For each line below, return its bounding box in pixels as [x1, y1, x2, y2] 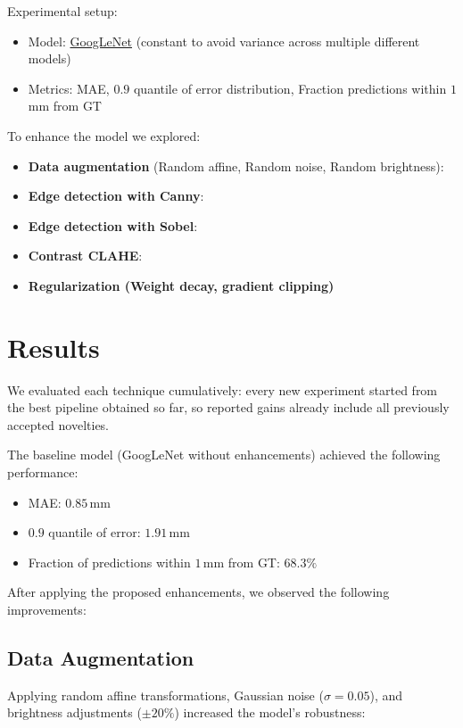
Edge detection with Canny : [28, 186, 204, 205]
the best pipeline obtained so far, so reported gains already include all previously [7, 398, 450, 417]
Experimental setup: [7, 2, 118, 20]
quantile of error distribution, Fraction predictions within [133, 79, 447, 97]
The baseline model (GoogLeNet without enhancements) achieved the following [7, 445, 441, 464]
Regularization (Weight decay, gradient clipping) [28, 276, 335, 294]
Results [7, 328, 100, 365]
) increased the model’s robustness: [174, 703, 366, 722]
